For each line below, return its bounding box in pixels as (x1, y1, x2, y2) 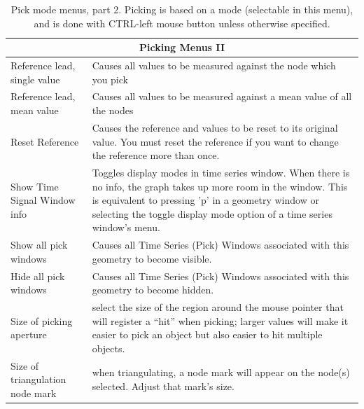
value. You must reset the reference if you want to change (92, 134, 339, 148)
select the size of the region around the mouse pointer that (92, 300, 344, 314)
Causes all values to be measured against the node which (92, 58, 336, 73)
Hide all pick (10, 268, 65, 283)
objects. (92, 340, 125, 355)
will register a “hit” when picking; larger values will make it (92, 313, 349, 328)
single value (10, 71, 60, 86)
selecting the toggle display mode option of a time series (92, 206, 332, 221)
